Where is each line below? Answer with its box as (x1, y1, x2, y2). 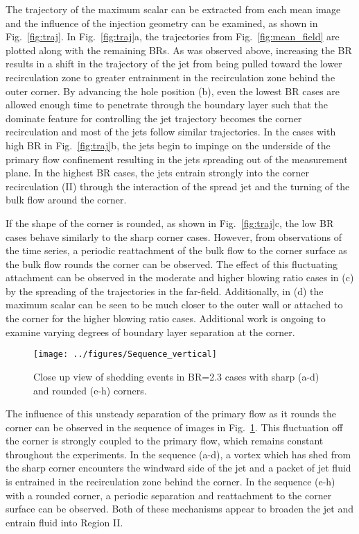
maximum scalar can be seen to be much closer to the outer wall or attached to (6, 297, 343, 312)
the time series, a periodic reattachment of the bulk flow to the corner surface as (6, 243, 347, 258)
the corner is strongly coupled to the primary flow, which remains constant (6, 433, 324, 448)
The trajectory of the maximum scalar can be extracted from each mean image (6, 2, 341, 16)
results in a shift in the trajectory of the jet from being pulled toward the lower (6, 56, 342, 71)
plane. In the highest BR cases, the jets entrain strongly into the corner (6, 165, 310, 180)
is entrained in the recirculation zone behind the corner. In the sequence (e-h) (6, 474, 335, 489)
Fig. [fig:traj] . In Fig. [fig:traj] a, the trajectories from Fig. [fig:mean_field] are (6, 29, 340, 44)
